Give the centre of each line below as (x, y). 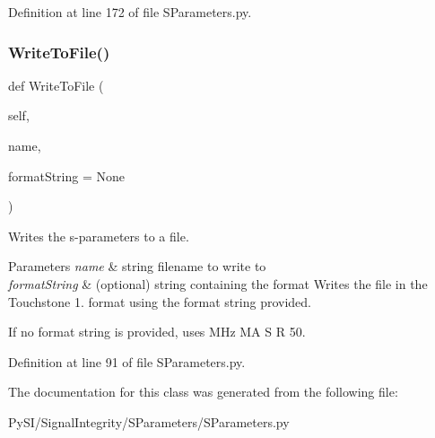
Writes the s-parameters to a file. (99, 236)
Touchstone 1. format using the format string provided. (160, 301)
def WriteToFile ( (56, 85)
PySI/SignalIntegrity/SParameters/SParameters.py (149, 421)
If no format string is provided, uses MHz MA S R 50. (157, 332)
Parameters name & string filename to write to (137, 266)
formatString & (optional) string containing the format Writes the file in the (218, 283)
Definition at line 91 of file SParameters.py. (127, 361)
